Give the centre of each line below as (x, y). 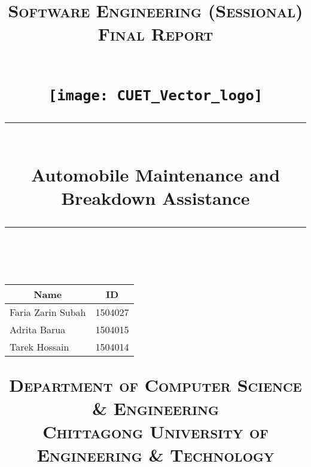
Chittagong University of (155, 431)
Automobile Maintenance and (155, 175)
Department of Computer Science (155, 384)
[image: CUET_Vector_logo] (155, 95)
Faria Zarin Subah (48, 312)
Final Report (155, 34)
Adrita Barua (38, 329)
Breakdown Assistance (155, 198)
